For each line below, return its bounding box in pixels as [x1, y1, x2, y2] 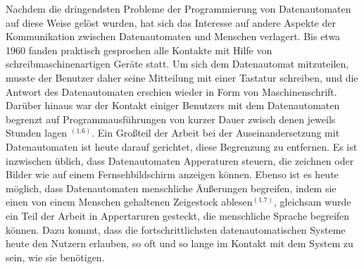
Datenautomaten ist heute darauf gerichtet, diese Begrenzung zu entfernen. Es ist [6, 139, 358, 154]
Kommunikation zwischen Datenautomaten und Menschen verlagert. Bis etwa [6, 29, 341, 44]
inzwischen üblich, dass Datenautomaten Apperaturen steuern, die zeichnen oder [6, 153, 354, 168]
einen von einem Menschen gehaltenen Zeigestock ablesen [6, 194, 253, 209]
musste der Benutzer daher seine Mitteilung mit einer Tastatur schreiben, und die [6, 70, 358, 85]
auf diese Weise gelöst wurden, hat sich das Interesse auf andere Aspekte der [6, 15, 336, 30]
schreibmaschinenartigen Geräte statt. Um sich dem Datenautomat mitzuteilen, [6, 56, 349, 71]
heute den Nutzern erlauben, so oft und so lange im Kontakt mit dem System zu [6, 236, 353, 251]
